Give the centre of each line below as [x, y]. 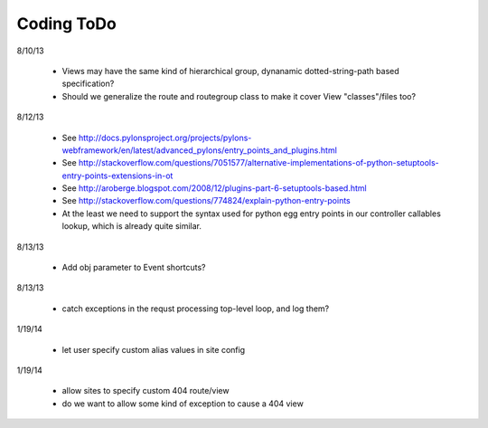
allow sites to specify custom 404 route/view [145, 391]
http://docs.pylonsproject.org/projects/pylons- [165, 138]
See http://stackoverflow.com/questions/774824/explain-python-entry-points [206, 201]
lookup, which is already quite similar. [132, 226]
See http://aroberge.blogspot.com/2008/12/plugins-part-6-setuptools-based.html [214, 188]
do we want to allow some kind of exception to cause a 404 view [183, 404]
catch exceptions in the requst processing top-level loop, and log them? [196, 309]
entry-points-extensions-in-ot [117, 176]
